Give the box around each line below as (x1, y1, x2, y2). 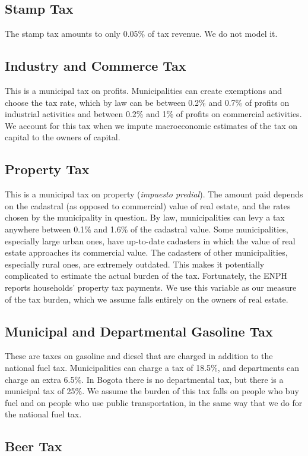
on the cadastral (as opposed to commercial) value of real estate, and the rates (5, 199, 291, 212)
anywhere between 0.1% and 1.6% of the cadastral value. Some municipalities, (5, 222, 288, 235)
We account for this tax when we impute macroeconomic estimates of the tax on (5, 119, 297, 131)
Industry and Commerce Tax (5, 56, 186, 75)
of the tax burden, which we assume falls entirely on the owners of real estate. (5, 293, 288, 305)
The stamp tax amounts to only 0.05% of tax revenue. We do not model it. (5, 27, 278, 40)
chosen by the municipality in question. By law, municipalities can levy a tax (5, 211, 285, 224)
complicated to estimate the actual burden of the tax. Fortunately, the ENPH (5, 269, 287, 282)
